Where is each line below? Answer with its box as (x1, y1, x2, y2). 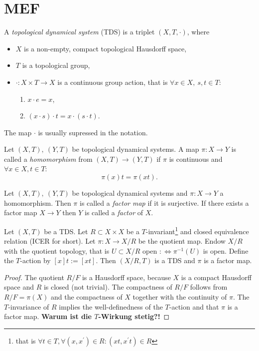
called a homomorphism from (4, 153, 93, 164)
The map (4, 127, 32, 137)
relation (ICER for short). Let (4, 236, 96, 246)
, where (187, 26, 210, 37)
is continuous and (169, 153, 223, 164)
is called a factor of (85, 207, 143, 218)
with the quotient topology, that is (4, 245, 110, 256)
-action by (20, 255, 51, 266)
